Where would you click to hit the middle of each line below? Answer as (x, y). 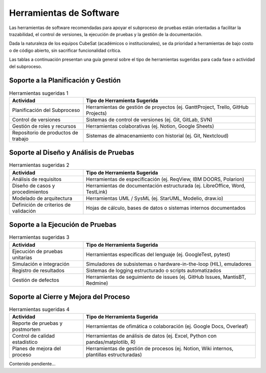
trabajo (20, 139)
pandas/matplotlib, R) (111, 342)
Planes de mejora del (36, 349)
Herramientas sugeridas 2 (39, 165)
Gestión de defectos (35, 280)
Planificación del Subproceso (46, 110)
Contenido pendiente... (33, 364)
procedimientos (30, 191)
